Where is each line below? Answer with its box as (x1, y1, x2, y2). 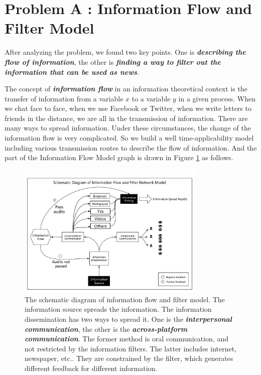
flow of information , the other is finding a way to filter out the (5, 56, 221, 67)
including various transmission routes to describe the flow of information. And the (5, 142, 257, 153)
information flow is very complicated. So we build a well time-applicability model (5, 133, 254, 143)
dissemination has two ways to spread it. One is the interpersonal (25, 313, 232, 324)
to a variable (132, 93, 171, 103)
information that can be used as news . (5, 66, 139, 77)
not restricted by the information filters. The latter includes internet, (25, 343, 237, 353)
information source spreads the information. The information (25, 304, 212, 314)
